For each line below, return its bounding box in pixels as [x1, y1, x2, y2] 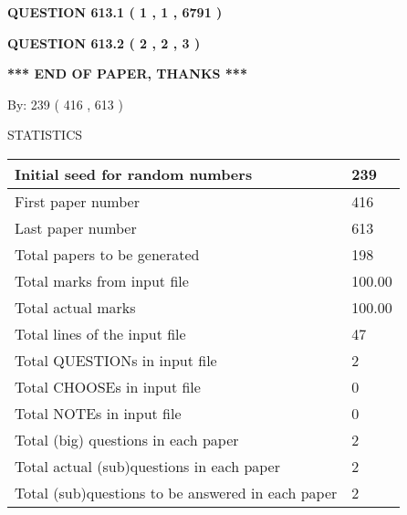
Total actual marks [15, 296, 136, 318]
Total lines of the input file [15, 322, 186, 344]
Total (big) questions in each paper [15, 428, 239, 450]
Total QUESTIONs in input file [15, 349, 217, 371]
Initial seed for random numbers [15, 163, 253, 184]
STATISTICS [7, 125, 83, 144]
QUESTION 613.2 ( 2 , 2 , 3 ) [7, 33, 201, 52]
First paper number [15, 190, 140, 212]
